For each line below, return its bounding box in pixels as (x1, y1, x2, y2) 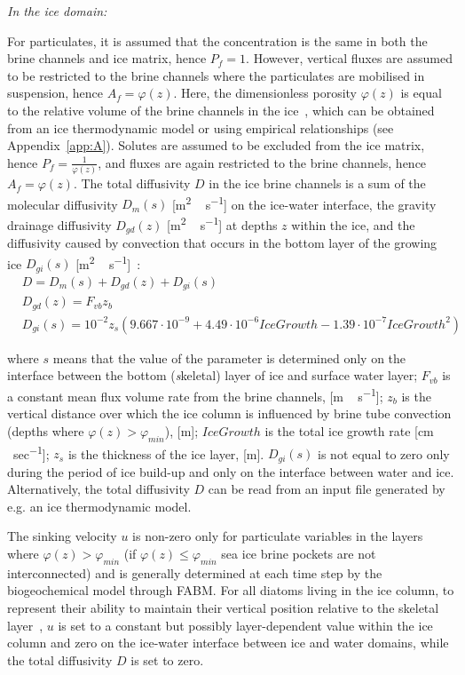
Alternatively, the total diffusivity (7, 480, 190, 498)
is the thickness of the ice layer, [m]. (67, 444, 264, 463)
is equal (400, 83, 442, 102)
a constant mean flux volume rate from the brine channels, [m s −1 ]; (7, 384, 383, 405)
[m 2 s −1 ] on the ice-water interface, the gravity (171, 192, 437, 213)
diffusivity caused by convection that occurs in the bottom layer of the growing (7, 234, 437, 252)
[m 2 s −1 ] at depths (167, 212, 278, 234)
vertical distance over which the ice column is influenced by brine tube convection (7, 404, 452, 423)
